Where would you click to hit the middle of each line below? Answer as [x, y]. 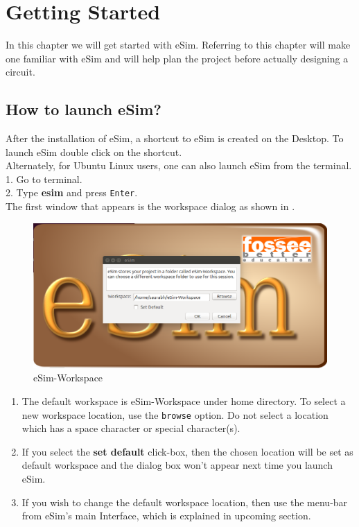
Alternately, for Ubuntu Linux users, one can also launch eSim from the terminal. [179, 165]
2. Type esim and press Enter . [72, 192]
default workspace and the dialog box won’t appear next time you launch [177, 465]
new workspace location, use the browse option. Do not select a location [175, 414]
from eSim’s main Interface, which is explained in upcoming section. [166, 516]
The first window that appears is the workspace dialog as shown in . [150, 206]
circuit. [20, 72]
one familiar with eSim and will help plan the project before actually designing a [177, 58]
